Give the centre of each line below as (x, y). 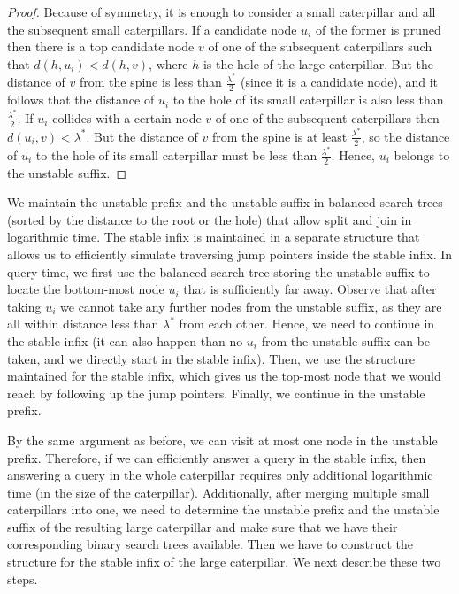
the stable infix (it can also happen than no (125, 340)
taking (24, 306)
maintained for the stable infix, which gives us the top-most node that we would (224, 376)
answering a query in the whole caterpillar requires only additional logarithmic (220, 475)
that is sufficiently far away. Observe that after (310, 289)
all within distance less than (83, 324)
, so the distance (405, 136)
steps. (23, 579)
